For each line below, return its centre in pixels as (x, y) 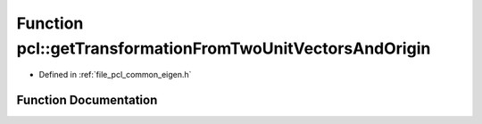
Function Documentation (87, 100)
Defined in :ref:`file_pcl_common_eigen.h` (115, 75)
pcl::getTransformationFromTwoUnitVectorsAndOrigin (224, 48)
